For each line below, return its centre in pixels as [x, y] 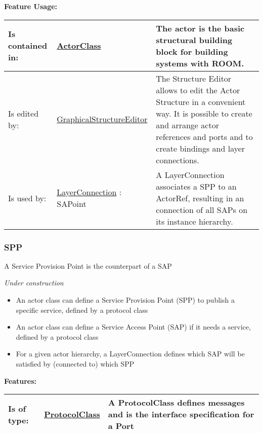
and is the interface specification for [181, 414]
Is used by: [27, 198]
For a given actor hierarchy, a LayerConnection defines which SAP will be [130, 354]
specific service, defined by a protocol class [82, 310]
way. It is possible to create [204, 113]
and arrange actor [187, 125]
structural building [194, 40]
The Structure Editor [194, 78]
